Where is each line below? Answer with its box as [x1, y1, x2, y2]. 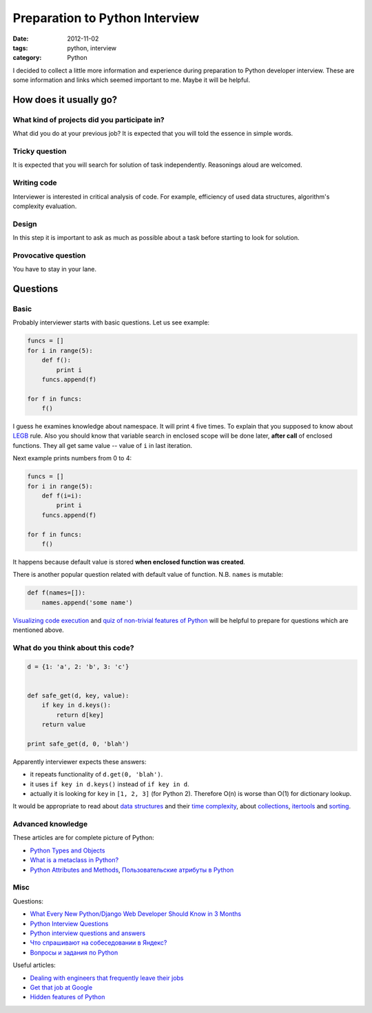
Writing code [12, 178, 58, 187]
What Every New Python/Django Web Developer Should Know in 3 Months [30, 910, 241, 918]
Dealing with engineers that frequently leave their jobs [30, 974, 184, 982]
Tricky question [12, 147, 67, 156]
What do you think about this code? [12, 643, 134, 653]
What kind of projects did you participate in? [12, 114, 165, 124]
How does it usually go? [12, 94, 118, 105]
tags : [12, 43, 28, 52]
